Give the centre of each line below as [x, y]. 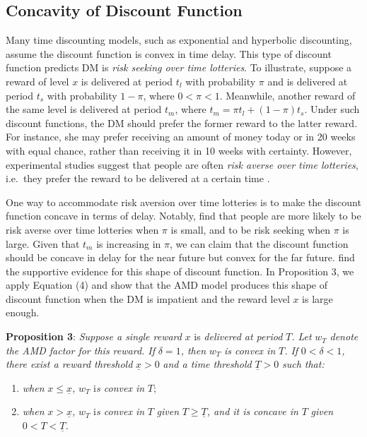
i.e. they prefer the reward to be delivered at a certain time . [138, 178]
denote [344, 336]
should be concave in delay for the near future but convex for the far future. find [180, 257]
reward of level [37, 81]
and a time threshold [207, 364]
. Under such [332, 109]
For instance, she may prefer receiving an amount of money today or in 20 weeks [181, 137]
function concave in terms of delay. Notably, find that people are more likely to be [183, 216]
